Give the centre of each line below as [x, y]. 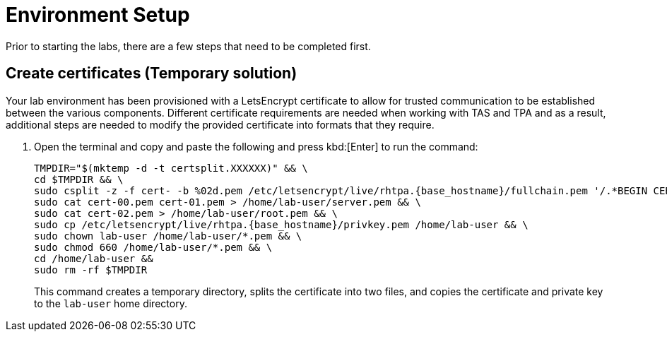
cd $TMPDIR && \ [79, 179]
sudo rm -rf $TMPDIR [91, 270]
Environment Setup [98, 15]
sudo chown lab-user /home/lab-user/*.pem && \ [168, 236]
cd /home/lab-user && [94, 258]
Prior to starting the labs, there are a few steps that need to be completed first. [188, 46]
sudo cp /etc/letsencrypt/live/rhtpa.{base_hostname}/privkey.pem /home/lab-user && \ [281, 224]
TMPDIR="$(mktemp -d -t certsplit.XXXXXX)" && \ [171, 168]
